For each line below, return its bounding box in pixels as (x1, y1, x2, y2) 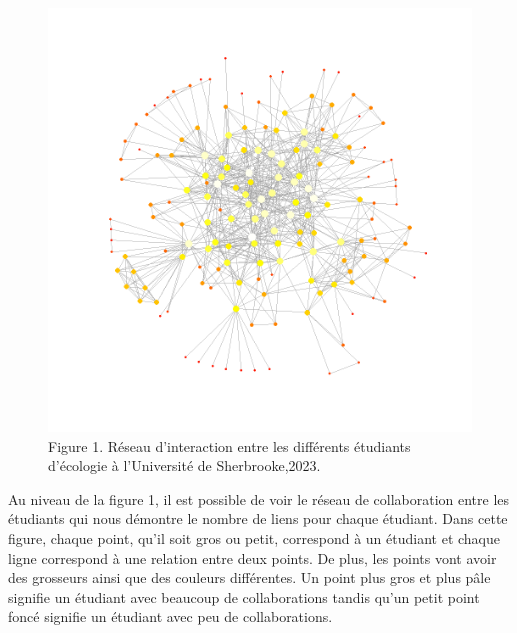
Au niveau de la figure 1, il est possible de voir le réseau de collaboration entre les (8, 488, 510, 509)
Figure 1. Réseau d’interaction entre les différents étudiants (48, 435, 411, 456)
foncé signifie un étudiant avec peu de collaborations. (8, 606, 333, 627)
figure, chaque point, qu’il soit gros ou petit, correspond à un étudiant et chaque (8, 527, 500, 548)
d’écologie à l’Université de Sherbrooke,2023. (48, 455, 321, 476)
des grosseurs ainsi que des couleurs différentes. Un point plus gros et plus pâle (8, 567, 491, 588)
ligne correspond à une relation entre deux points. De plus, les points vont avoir (8, 547, 497, 568)
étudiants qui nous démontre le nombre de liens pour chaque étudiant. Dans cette (8, 508, 508, 529)
